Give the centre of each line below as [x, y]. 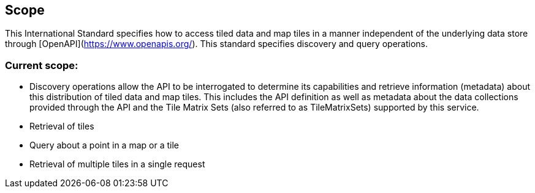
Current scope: [42, 65]
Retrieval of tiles [62, 126]
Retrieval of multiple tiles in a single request [117, 164]
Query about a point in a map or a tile [104, 145]
